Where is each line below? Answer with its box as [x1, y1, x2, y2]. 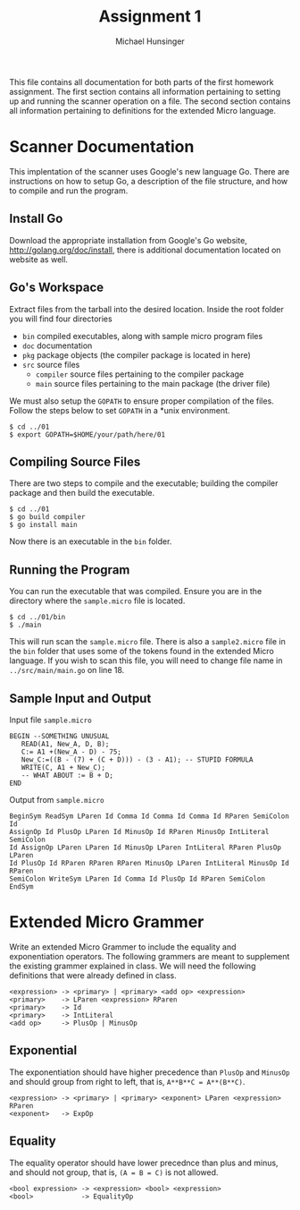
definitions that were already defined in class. [9, 969, 177, 981]
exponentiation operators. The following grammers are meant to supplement [9, 950, 290, 961]
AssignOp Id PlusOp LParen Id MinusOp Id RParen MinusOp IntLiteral [9, 827, 270, 836]
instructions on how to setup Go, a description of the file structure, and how [9, 175, 288, 186]
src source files [21, 359, 80, 370]
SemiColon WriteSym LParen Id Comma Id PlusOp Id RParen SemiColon [9, 874, 266, 883]
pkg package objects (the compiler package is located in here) [21, 349, 252, 360]
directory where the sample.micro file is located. [9, 595, 186, 606]
